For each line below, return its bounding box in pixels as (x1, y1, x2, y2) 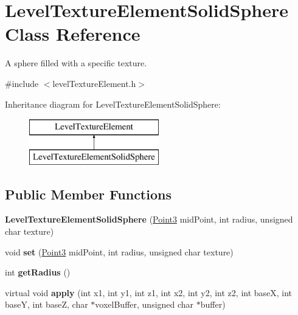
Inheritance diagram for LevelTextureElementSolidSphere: (5, 97, 221, 110)
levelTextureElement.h (52, 77, 136, 89)
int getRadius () (5, 266, 71, 279)
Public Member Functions (5, 184, 172, 203)
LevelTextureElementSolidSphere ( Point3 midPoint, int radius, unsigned (5, 213, 293, 226)
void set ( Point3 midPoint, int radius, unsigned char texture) (5, 245, 234, 258)
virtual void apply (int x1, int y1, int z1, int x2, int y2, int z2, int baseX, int (5, 286, 293, 299)
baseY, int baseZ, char (5, 298, 88, 311)
